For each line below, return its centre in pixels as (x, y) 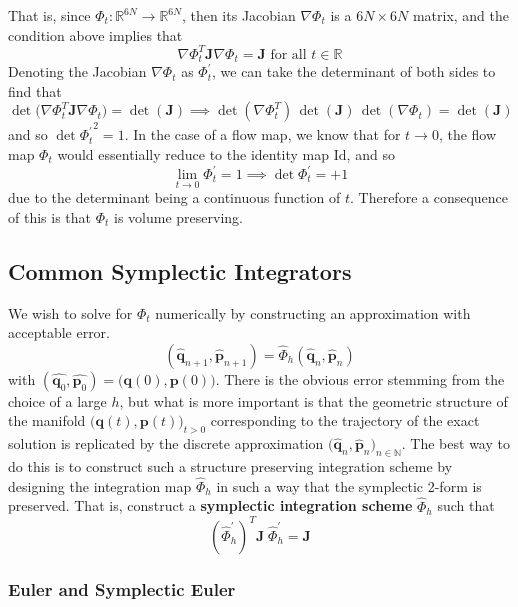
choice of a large (57, 400)
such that (466, 505)
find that (35, 90)
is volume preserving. (178, 216)
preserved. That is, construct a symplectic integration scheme (210, 505)
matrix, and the (461, 15)
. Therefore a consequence (429, 197)
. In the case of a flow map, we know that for (262, 134)
